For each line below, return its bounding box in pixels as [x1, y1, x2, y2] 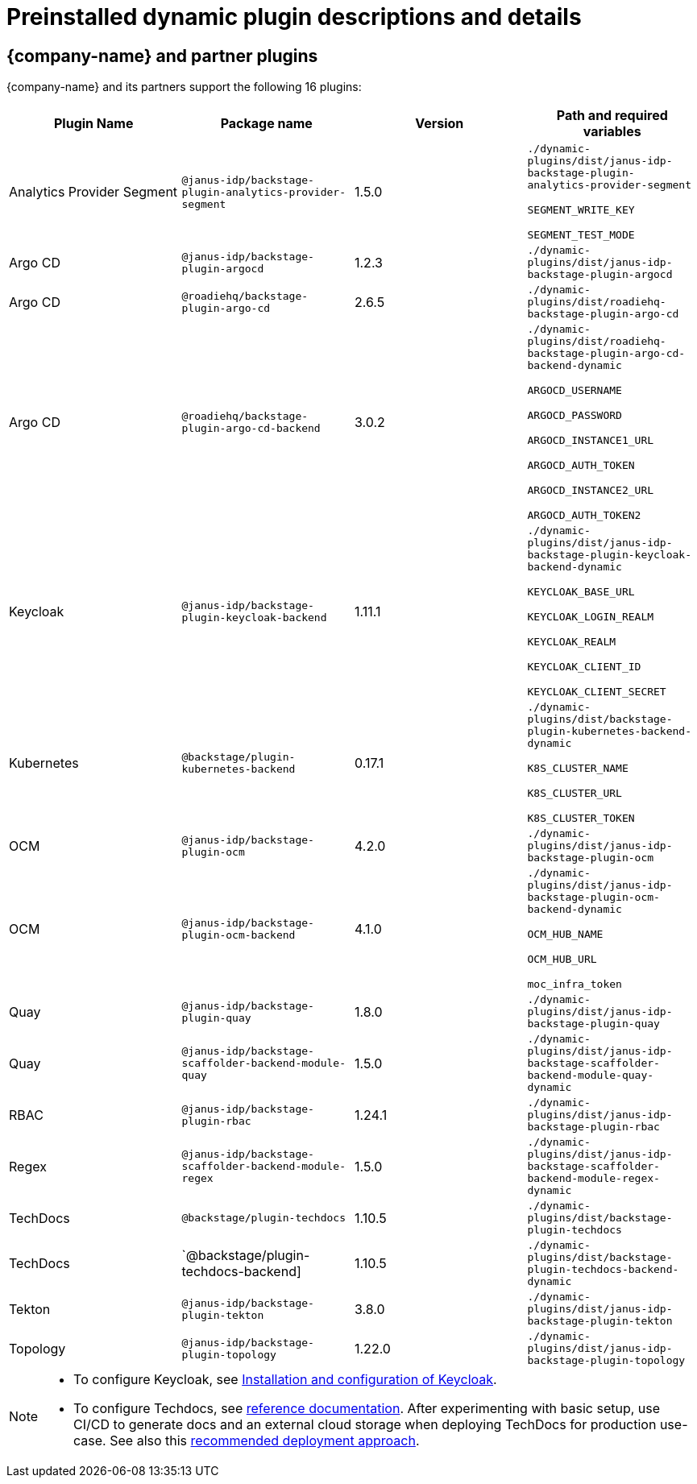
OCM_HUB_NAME [527, 928, 604, 941]
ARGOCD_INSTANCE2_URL [527, 484, 654, 497]
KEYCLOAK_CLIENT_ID [527, 661, 641, 674]
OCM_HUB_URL [527, 953, 597, 966]
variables [583, 123, 641, 140]
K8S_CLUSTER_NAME [527, 762, 629, 775]
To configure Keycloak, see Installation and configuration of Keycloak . [73, 1371, 497, 1388]
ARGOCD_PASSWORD [527, 409, 622, 422]
